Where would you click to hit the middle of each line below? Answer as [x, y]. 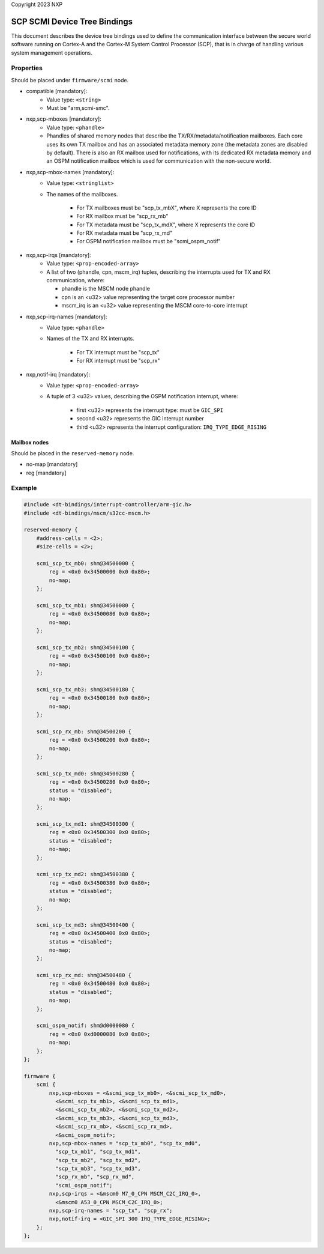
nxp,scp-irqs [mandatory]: [58, 255]
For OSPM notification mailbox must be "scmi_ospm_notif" [149, 241]
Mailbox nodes [30, 442]
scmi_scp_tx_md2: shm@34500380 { [85, 874]
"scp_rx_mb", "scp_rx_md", [95, 1177]
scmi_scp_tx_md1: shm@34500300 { [85, 824]
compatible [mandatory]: [57, 91]
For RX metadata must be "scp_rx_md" [124, 233]
